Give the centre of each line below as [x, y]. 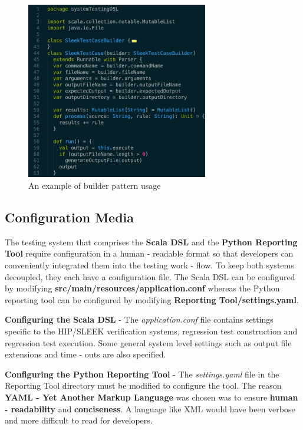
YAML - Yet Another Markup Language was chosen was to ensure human [151, 397]
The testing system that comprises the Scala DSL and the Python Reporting [151, 242]
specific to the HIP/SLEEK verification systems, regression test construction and [151, 331]
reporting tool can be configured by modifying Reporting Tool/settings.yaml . [152, 299]
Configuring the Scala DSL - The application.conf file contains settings [139, 319]
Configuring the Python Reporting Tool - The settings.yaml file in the [142, 374]
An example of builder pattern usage [95, 186]
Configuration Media [70, 217]
